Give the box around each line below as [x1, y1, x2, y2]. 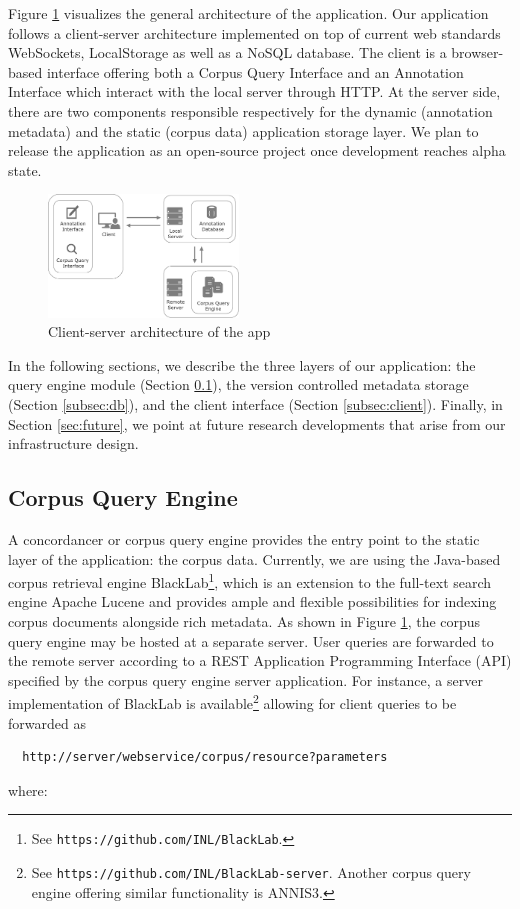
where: [8, 779, 48, 800]
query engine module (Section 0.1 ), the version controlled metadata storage [8, 374, 469, 395]
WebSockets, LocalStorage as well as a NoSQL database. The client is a [8, 42, 447, 63]
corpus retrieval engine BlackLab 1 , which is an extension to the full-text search [8, 569, 492, 592]
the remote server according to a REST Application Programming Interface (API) [8, 650, 512, 671]
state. [8, 159, 42, 180]
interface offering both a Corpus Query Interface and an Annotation [46, 61, 464, 82]
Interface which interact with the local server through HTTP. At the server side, [8, 81, 501, 102]
